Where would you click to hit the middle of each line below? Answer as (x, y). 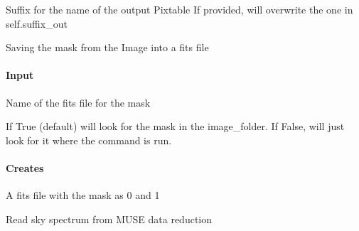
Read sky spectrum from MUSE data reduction (109, 219)
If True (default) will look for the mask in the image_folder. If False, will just (175, 126)
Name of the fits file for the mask (78, 102)
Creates (25, 167)
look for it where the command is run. (89, 140)
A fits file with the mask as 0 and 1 (83, 195)
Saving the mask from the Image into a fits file (107, 47)
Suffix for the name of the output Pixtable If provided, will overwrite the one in (179, 9)
